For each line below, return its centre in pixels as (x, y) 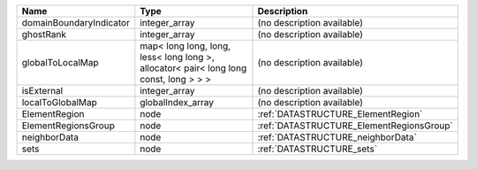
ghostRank (44, 34)
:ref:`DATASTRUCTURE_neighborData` (337, 137)
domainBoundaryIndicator (76, 23)
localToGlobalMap (59, 102)
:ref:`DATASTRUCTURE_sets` (318, 149)
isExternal (42, 91)
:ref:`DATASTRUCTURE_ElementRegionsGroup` (356, 126)
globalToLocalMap (60, 62)
